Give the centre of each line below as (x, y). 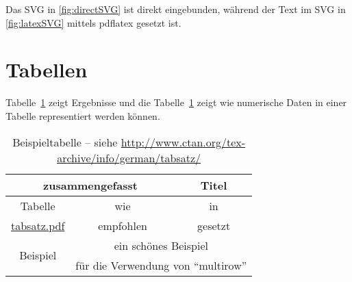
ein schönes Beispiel (161, 245)
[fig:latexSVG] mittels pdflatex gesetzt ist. (93, 22)
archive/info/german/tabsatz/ (129, 157)
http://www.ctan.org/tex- (183, 142)
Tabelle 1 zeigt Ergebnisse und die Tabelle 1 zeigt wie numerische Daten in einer (176, 102)
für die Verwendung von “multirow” (161, 265)
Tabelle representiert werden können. (83, 115)
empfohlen (123, 225)
